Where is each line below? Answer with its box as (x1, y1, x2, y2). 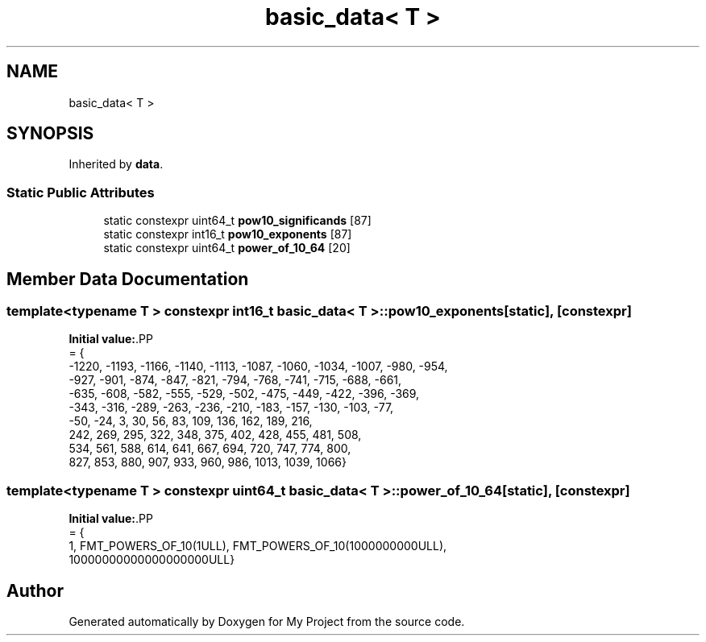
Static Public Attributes (6, 184, 155, 201)
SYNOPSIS (6, 123, 94, 144)
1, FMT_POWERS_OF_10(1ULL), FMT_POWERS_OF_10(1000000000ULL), (69, 539, 447, 553)
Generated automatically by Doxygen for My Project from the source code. (69, 615, 465, 628)
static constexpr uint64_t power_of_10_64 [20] (103, 241, 351, 255)
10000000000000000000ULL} (69, 553, 235, 567)
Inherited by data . (69, 157, 164, 172)
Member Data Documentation (6, 268, 249, 289)
